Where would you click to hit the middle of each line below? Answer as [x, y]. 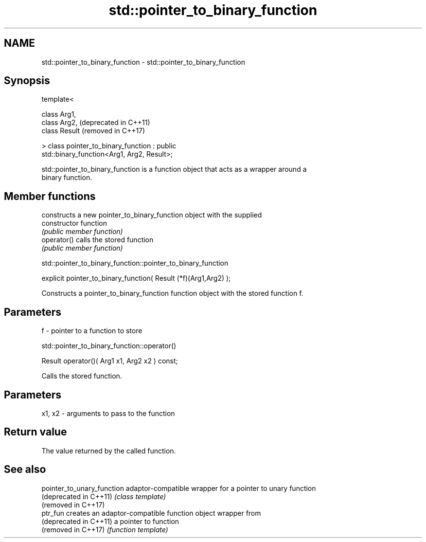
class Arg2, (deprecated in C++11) [96, 123]
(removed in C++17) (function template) [105, 529]
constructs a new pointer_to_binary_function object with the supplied [152, 215]
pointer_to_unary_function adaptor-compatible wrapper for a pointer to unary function [179, 488]
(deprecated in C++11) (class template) [104, 496]
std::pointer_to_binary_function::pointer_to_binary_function [135, 263]
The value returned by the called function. [109, 451]
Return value [35, 432]
